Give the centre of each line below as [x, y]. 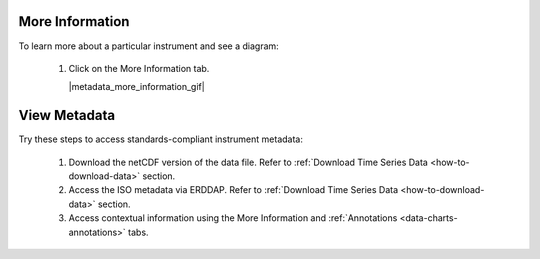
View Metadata [66, 115]
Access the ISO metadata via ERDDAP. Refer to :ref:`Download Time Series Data [233, 190]
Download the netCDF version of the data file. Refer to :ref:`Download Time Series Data [248, 162]
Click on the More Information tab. [139, 68]
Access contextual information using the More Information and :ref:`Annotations [233, 218]
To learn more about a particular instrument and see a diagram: [148, 46]
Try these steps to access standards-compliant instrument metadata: [161, 139]
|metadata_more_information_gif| [136, 87]
